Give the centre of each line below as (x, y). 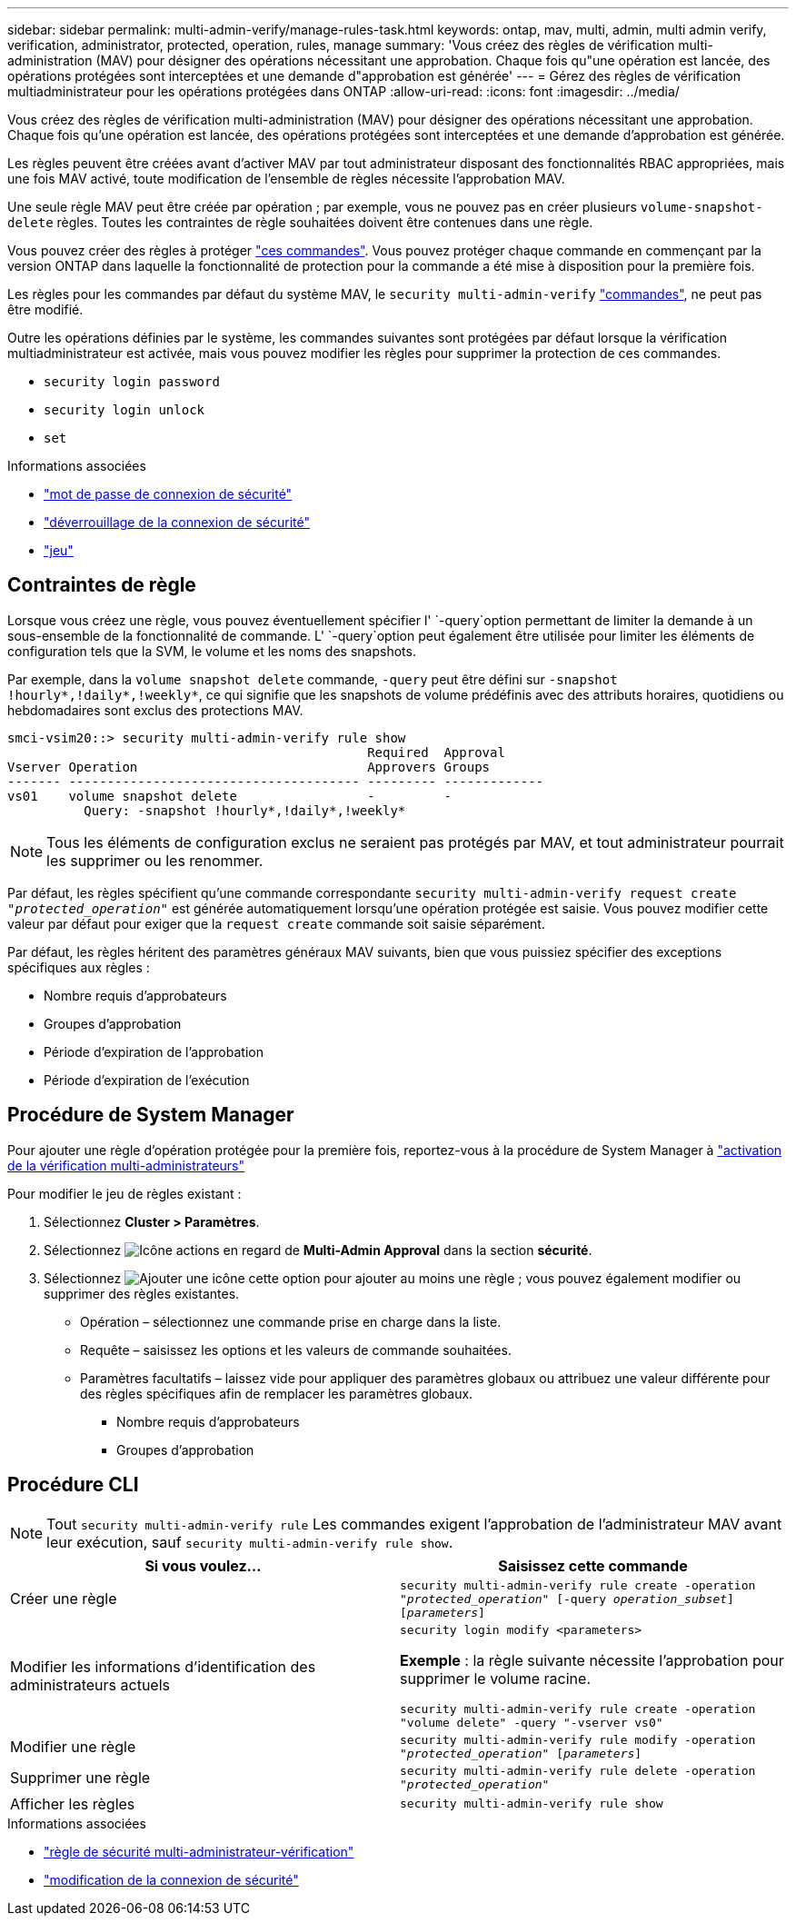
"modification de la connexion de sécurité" (171, 1879)
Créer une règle (64, 1599)
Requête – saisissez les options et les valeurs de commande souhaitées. (296, 1350)
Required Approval (436, 752)
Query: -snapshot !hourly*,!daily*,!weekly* (245, 810)
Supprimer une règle (80, 1777)
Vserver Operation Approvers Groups (249, 767)
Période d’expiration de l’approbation (154, 1051)
